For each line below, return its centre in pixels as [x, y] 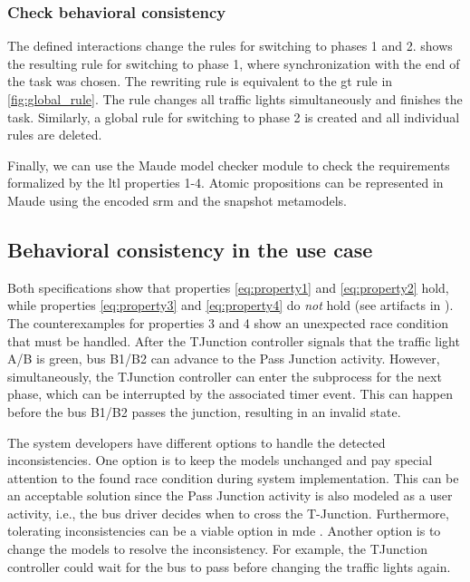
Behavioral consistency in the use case [190, 249]
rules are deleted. [55, 135]
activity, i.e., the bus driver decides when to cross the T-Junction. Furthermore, [228, 513]
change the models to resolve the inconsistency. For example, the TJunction [217, 549]
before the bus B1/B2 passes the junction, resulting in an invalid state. [204, 411]
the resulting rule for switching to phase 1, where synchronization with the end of [234, 63]
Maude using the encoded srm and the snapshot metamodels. [177, 200]
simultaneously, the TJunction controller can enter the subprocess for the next [225, 376]
